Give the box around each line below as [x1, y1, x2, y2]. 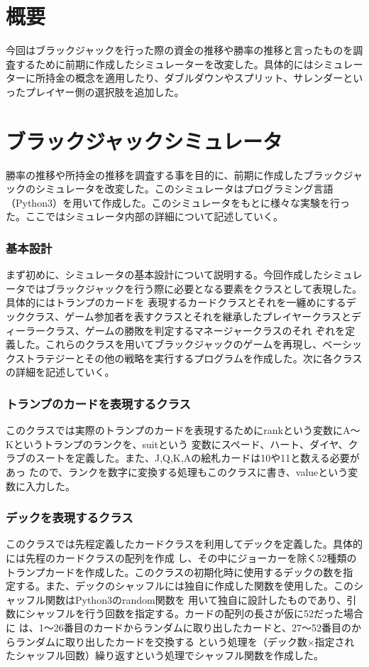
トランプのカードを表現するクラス [6, 394, 191, 412]
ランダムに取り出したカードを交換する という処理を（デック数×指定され [15, 634, 355, 649]
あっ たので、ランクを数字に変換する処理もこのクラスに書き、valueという [6, 464, 348, 479]
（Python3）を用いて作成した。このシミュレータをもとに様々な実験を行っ [6, 195, 350, 210]
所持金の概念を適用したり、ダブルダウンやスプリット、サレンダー [35, 70, 343, 85]
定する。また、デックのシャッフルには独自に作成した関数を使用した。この [6, 578, 353, 593]
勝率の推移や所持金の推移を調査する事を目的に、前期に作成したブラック [6, 167, 343, 182]
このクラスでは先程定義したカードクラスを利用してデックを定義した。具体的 [6, 536, 363, 551]
